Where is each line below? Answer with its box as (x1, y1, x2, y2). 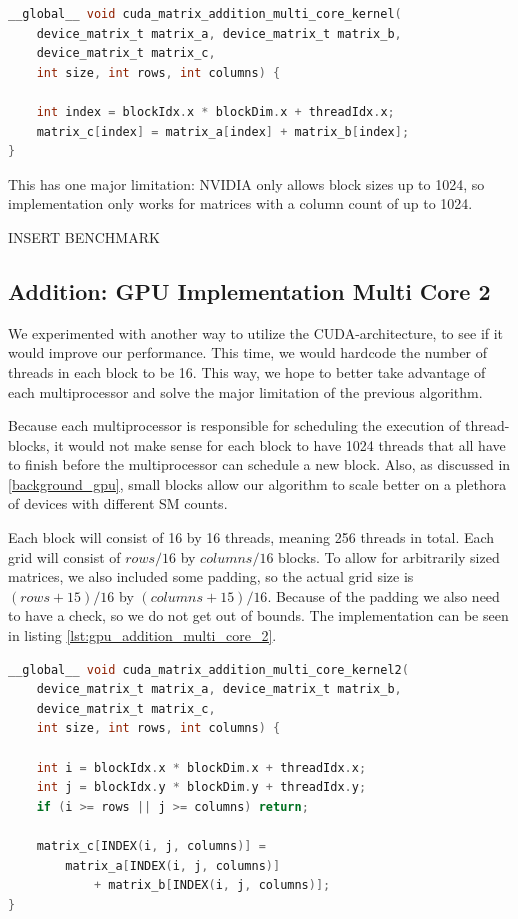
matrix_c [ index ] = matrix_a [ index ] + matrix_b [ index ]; (36, 124, 410, 139)
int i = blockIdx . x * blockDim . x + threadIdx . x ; (36, 760, 367, 775)
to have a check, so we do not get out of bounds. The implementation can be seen (8, 605, 509, 626)
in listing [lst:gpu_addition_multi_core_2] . (8, 625, 277, 646)
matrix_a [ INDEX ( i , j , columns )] (65, 858, 281, 873)
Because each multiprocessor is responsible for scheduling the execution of (8, 415, 461, 436)
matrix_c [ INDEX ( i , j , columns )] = (36, 838, 266, 853)
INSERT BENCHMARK (8, 226, 160, 247)
